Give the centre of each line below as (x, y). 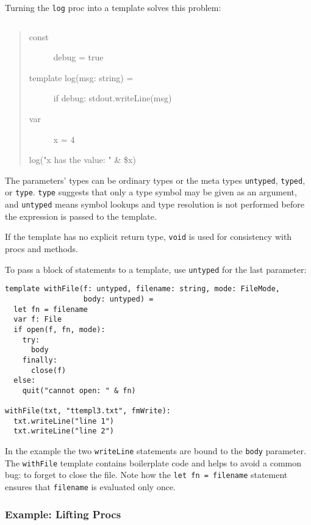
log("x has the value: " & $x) (82, 160)
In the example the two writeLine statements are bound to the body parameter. (155, 451)
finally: (40, 360)
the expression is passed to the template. (81, 216)
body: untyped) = (118, 299)
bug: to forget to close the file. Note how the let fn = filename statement (146, 475)
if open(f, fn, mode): (59, 329)
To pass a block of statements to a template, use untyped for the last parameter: (156, 269)
